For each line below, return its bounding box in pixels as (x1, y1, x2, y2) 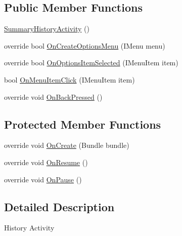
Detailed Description (4, 199, 115, 214)
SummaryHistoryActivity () (4, 23, 89, 34)
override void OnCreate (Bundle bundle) (4, 140, 129, 150)
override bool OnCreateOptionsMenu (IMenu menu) (4, 40, 165, 51)
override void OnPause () (4, 174, 82, 184)
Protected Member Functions (4, 116, 161, 132)
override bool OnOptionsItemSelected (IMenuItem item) (4, 57, 178, 68)
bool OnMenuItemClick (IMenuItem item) (4, 74, 135, 85)
